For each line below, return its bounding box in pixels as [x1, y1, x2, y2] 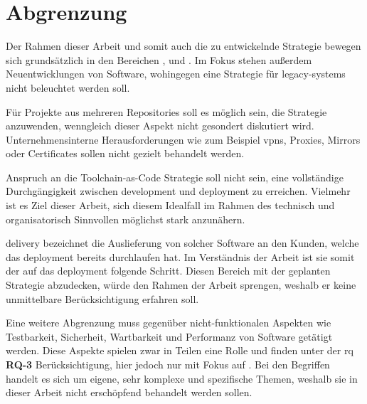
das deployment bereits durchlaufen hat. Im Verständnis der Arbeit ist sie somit [6, 249, 355, 264]
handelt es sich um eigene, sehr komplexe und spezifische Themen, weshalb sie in [6, 371, 358, 386]
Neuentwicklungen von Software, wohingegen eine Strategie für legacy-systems [6, 66, 346, 81]
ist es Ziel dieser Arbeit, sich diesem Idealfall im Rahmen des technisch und [6, 198, 335, 213]
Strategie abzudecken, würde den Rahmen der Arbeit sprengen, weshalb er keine [6, 277, 356, 292]
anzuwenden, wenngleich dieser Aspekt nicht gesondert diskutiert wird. [6, 118, 314, 133]
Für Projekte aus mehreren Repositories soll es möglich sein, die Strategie [6, 104, 327, 119]
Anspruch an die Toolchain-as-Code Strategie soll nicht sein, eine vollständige [6, 169, 344, 184]
